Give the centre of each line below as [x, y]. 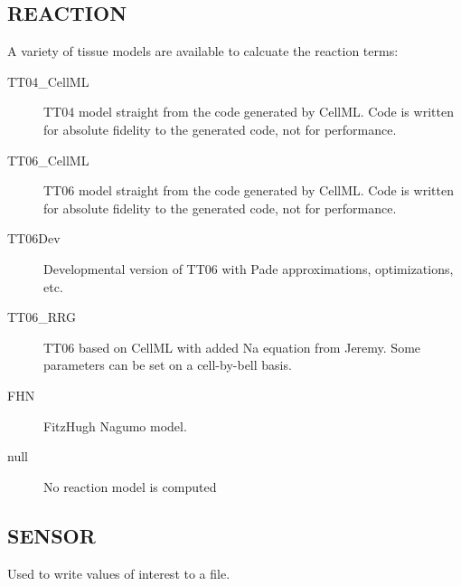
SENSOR [52, 535]
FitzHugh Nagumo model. [115, 425]
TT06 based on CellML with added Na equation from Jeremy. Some [232, 347]
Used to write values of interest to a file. [119, 573]
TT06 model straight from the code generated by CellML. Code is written [249, 190]
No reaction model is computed [130, 486]
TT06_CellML [48, 160]
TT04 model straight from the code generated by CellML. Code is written [249, 112]
